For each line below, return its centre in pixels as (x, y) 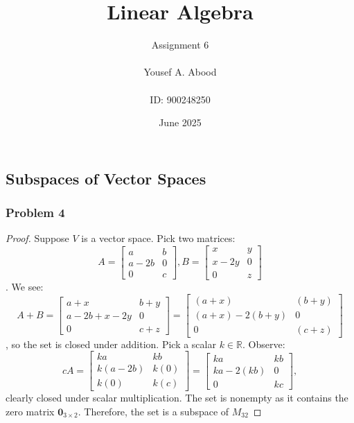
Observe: (267, 344)
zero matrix (30, 411)
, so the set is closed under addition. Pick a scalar (111, 344)
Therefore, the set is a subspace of (157, 411)
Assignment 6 (180, 45)
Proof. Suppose (37, 238)
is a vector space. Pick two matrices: (158, 238)
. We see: (25, 286)
